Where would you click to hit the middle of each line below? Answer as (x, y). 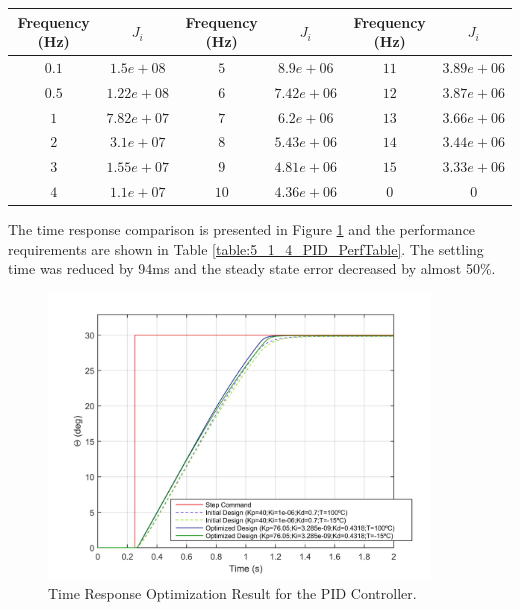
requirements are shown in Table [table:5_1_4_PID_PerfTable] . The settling (246, 248)
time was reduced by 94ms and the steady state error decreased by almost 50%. (252, 268)
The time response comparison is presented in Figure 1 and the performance (242, 229)
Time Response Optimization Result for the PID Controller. (232, 592)
